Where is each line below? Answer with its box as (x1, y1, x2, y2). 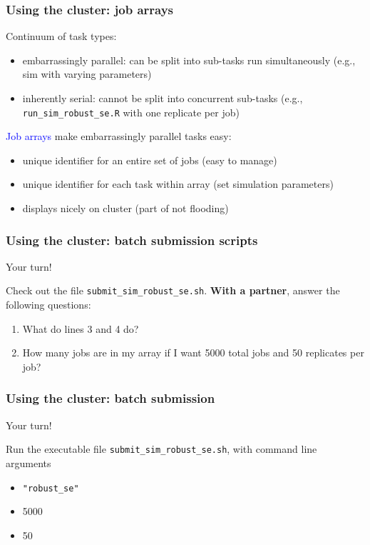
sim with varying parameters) (22, 66, 152, 81)
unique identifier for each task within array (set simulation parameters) (22, 176, 334, 191)
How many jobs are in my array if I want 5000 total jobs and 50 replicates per (22, 345, 364, 360)
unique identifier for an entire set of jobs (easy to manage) (22, 152, 277, 167)
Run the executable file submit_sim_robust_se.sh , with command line (6, 441, 317, 456)
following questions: (6, 297, 91, 312)
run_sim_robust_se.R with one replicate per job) (22, 104, 240, 119)
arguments (6, 455, 51, 470)
